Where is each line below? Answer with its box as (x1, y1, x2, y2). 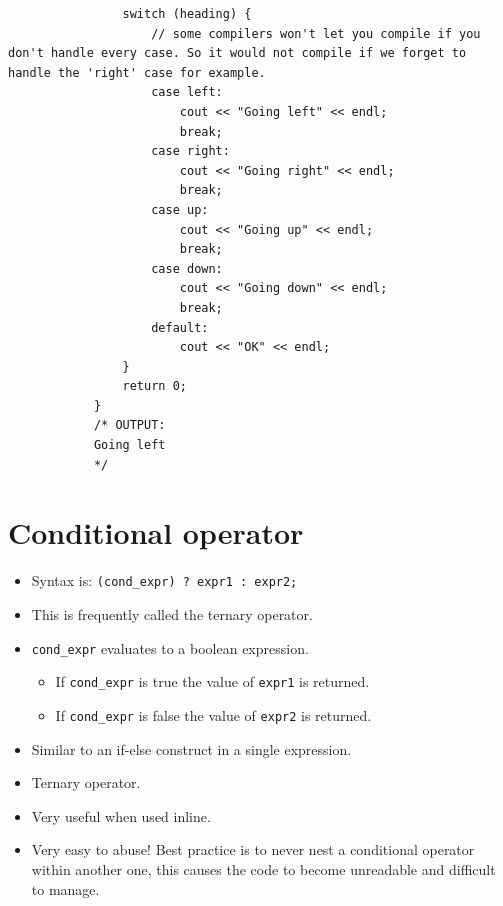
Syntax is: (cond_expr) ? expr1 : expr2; (31, 570, 298, 591)
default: (151, 320, 209, 335)
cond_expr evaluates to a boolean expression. (31, 637, 309, 658)
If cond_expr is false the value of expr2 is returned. (55, 704, 372, 725)
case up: (151, 202, 209, 217)
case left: (151, 85, 223, 100)
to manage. (31, 878, 100, 899)
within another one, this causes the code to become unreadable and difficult (31, 858, 496, 879)
